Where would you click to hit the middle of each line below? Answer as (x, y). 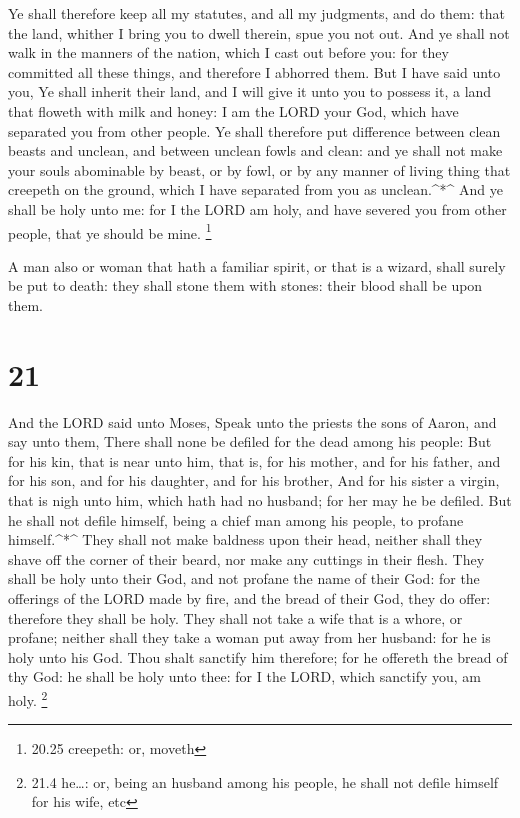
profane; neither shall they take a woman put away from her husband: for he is (249, 637)
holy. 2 (28, 698)
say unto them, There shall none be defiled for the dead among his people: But (250, 441)
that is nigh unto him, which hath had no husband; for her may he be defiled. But (260, 500)
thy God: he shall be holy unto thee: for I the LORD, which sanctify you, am (245, 676)
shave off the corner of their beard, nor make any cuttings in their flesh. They (246, 558)
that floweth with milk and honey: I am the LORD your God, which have (233, 110)
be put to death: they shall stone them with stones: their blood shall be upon (245, 285)
